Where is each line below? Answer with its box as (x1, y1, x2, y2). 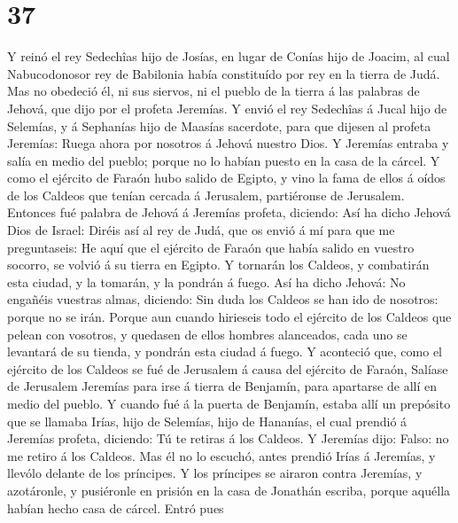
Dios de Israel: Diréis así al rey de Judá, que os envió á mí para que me (7, 221, 395, 239)
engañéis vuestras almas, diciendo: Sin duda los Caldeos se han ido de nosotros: (7, 290, 439, 308)
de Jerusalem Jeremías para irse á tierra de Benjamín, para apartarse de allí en (7, 377, 437, 395)
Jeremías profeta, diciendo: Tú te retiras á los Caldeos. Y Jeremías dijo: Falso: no (7, 429, 449, 448)
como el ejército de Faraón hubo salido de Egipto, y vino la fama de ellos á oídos (7, 168, 446, 187)
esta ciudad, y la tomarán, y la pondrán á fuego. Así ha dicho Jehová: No (7, 272, 406, 291)
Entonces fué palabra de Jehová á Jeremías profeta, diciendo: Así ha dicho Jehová (7, 203, 451, 222)
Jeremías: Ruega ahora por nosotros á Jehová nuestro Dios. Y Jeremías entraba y (7, 134, 449, 152)
